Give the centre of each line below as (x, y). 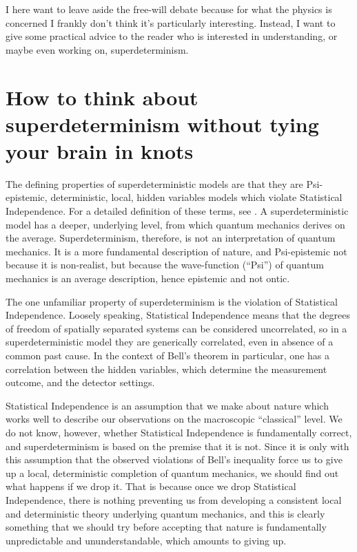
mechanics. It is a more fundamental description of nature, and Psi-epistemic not (176, 251)
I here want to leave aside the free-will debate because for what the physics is (169, 9)
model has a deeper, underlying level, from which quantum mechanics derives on (175, 224)
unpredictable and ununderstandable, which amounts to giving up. (146, 540)
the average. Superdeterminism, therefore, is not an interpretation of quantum (171, 238)
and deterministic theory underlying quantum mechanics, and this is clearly (165, 513)
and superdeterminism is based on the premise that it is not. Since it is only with (177, 446)
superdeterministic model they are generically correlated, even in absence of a (170, 342)
